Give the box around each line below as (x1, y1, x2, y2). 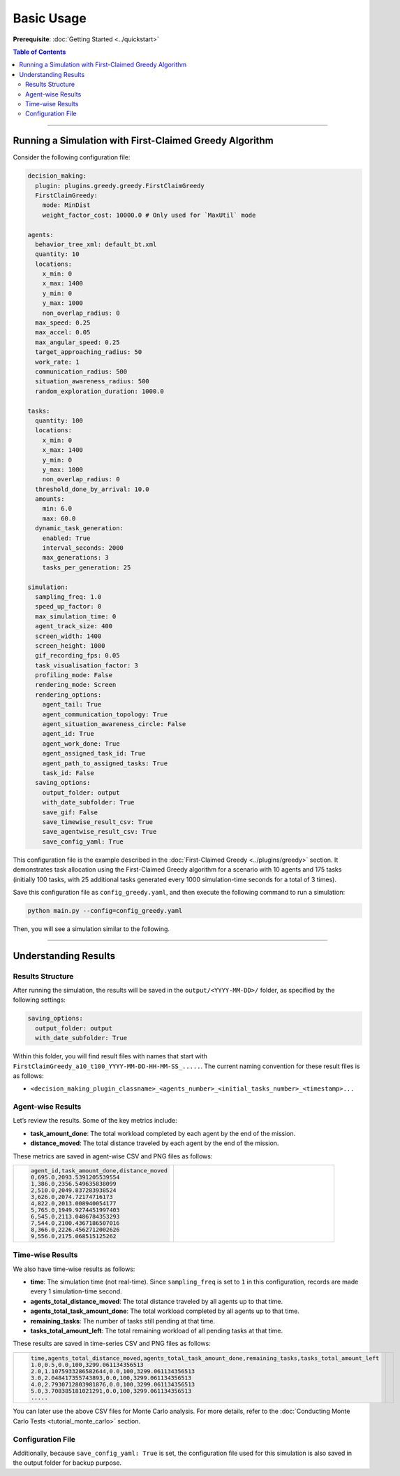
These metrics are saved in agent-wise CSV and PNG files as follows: (13, 1151, 213, 1161)
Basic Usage (13, 10, 87, 26)
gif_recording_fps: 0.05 (35, 651, 120, 660)
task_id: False (42, 769, 94, 776)
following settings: (13, 995, 66, 1004)
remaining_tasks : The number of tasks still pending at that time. (30, 1317, 216, 1325)
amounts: (35, 495, 65, 503)
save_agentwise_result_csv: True (42, 828, 157, 836)
